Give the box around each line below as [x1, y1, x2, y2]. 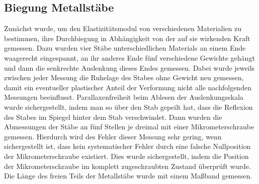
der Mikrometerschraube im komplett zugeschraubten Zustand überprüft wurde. [4, 160, 251, 171]
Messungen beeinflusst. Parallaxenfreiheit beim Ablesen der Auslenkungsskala [4, 92, 243, 102]
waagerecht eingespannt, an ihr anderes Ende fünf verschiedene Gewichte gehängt [4, 52, 255, 63]
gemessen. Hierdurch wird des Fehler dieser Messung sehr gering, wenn [4, 131, 222, 141]
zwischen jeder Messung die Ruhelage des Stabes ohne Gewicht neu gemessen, [4, 72, 244, 83]
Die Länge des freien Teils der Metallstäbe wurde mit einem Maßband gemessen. [4, 170, 252, 181]
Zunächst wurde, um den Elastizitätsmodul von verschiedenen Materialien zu [4, 23, 241, 34]
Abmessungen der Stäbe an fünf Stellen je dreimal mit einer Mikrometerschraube [4, 121, 254, 132]
